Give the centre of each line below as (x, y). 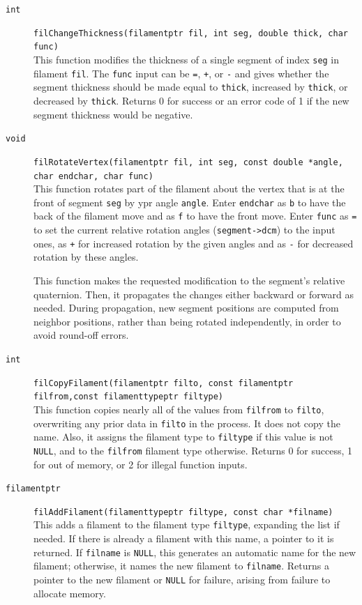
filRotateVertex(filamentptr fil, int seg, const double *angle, (188, 162)
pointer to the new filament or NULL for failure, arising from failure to (182, 579)
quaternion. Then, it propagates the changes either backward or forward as (194, 294)
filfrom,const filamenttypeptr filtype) (129, 397)
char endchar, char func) (93, 176)
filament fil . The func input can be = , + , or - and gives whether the (181, 73)
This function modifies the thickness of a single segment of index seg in (187, 59)
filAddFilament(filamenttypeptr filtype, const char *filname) (183, 512)
